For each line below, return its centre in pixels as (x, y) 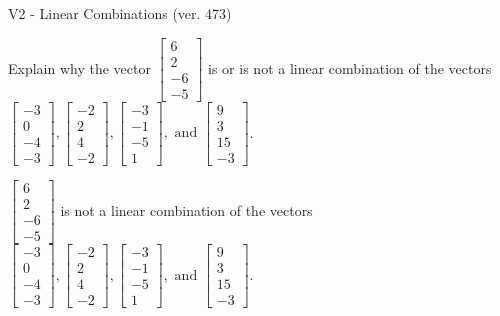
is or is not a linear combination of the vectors (350, 67)
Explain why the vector (79, 67)
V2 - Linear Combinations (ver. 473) (120, 13)
